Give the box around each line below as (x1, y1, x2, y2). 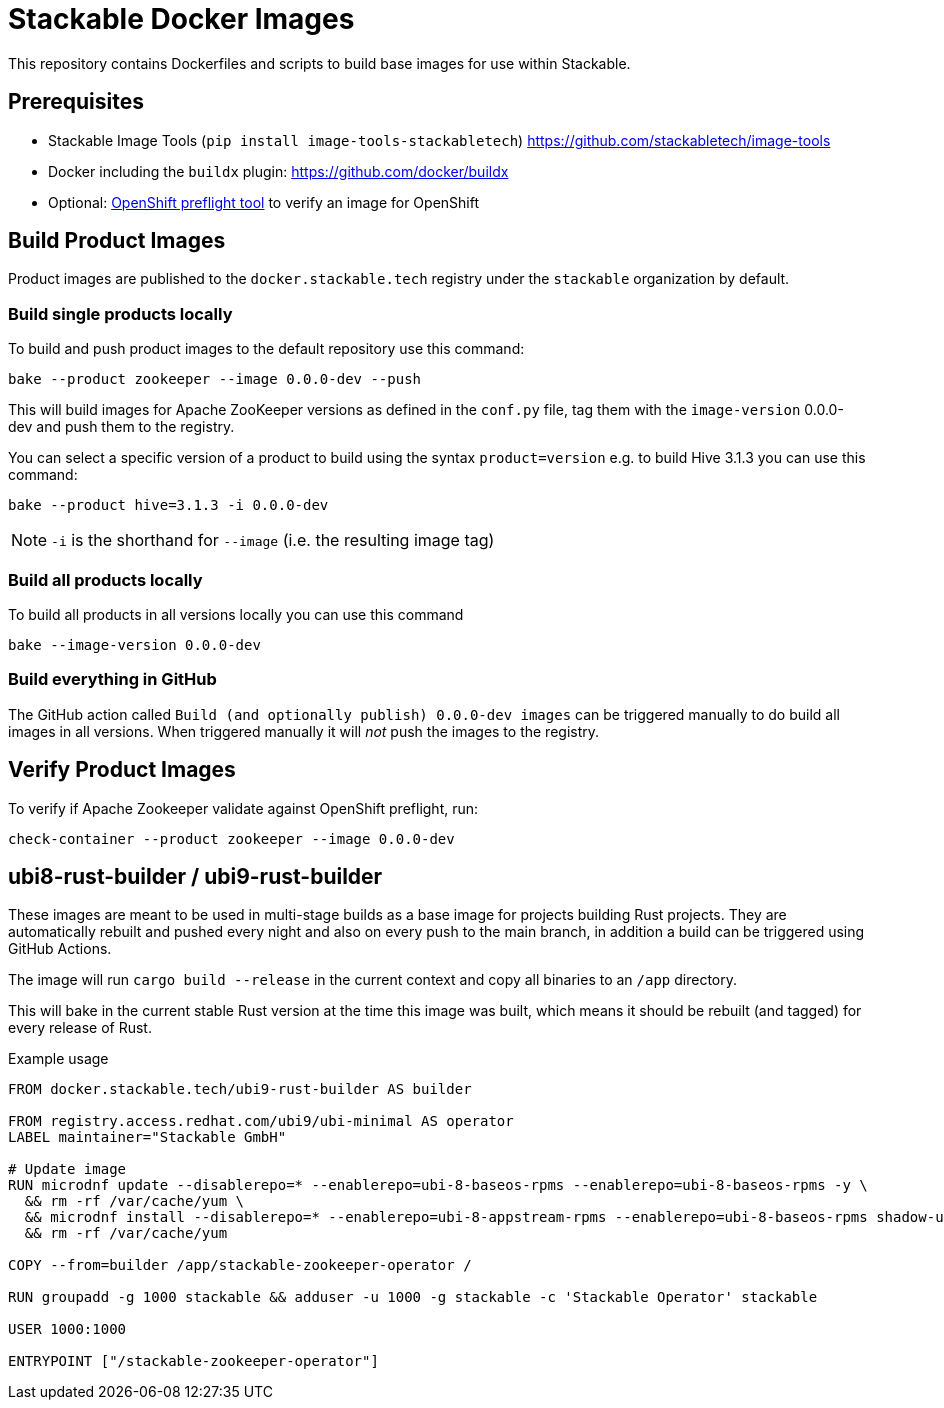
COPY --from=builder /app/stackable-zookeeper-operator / (8, 1257, 472, 1274)
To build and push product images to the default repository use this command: (8, 340, 525, 358)
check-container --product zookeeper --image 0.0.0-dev (8, 830, 455, 847)
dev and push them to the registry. (8, 418, 235, 436)
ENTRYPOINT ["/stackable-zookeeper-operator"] (8, 1353, 379, 1370)
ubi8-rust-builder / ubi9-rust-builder (8, 863, 383, 889)
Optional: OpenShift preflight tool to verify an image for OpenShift (48, 193, 480, 211)
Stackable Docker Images (8, 2, 355, 36)
